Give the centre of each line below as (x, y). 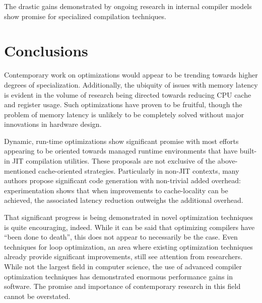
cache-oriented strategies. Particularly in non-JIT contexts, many (139, 170)
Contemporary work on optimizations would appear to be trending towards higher (131, 75)
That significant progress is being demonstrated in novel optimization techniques (129, 217)
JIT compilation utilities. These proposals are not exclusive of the (114, 161)
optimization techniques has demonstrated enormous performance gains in (118, 276)
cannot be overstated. (37, 296)
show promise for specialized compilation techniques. (85, 16)
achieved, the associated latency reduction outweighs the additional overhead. (124, 200)
